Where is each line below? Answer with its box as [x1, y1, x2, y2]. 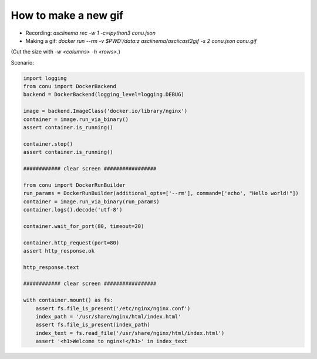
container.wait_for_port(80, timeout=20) [23, 223, 144, 229]
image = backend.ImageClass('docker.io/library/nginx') [23, 108, 188, 115]
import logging [23, 75, 67, 82]
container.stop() [23, 140, 73, 147]
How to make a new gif [11, 9, 124, 22]
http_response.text [23, 264, 79, 270]
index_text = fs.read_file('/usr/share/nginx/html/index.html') [35, 330, 225, 336]
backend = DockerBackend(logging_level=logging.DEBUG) [23, 91, 184, 98]
